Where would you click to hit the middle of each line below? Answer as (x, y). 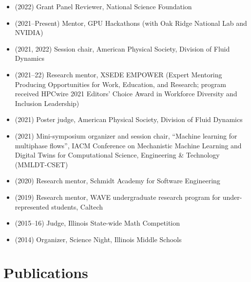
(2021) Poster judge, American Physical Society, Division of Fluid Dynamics (129, 119)
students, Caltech (77, 206)
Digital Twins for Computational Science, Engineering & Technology (117, 155)
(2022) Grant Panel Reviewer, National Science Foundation (103, 6)
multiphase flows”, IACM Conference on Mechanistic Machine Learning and (128, 145)
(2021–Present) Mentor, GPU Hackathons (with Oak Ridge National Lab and (131, 23)
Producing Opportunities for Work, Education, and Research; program (120, 84)
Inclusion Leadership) (47, 103)
